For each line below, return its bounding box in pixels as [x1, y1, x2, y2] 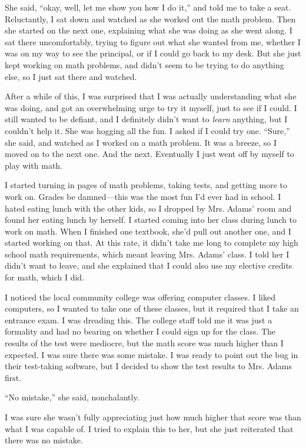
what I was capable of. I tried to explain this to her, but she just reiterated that [5, 422, 294, 434]
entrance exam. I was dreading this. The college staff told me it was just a [5, 313, 272, 326]
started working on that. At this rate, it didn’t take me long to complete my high [5, 236, 298, 249]
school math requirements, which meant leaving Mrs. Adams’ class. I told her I [5, 248, 290, 260]
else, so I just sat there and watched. [5, 70, 137, 82]
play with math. [5, 159, 63, 171]
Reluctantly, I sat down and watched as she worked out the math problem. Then [5, 12, 296, 25]
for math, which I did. [5, 271, 85, 283]
